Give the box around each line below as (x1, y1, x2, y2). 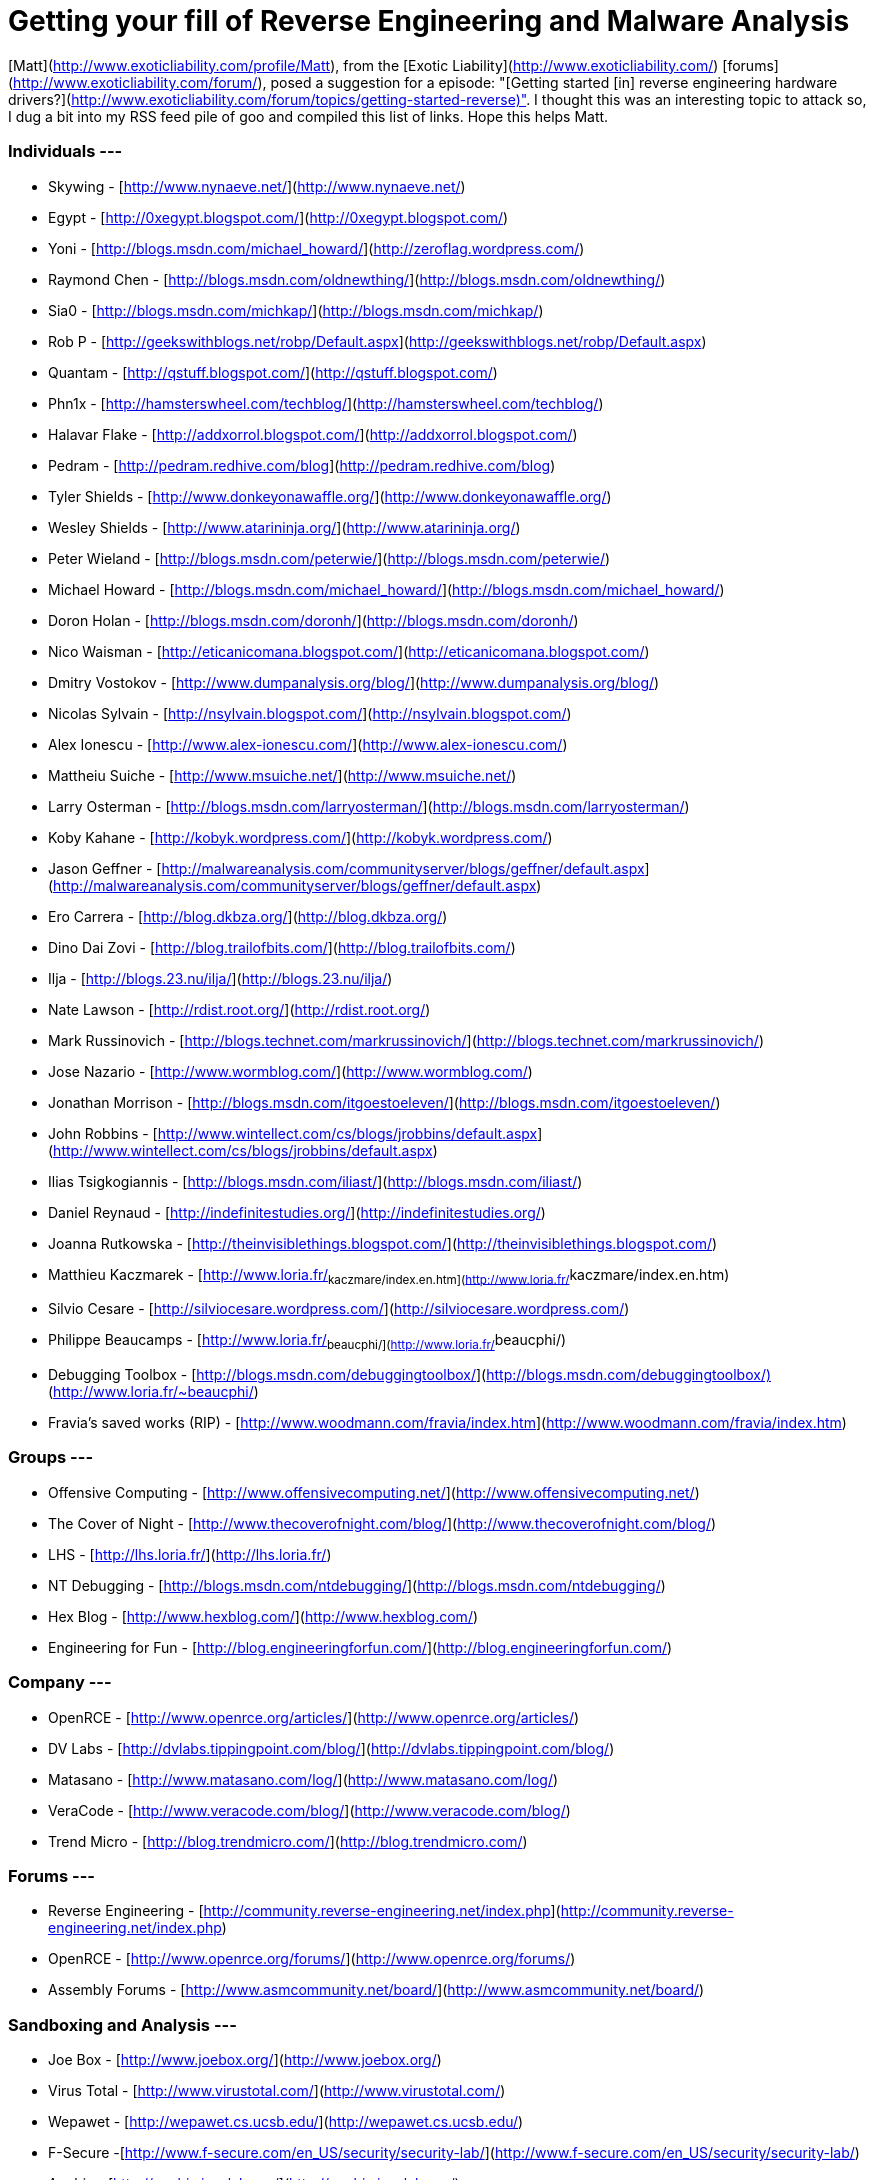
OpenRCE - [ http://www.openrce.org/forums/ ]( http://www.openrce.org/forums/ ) (48, 1950, 576, 1968)
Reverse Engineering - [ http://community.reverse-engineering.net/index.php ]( (48, 1902, 561, 1920)
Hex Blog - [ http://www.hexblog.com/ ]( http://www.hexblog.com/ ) (48, 1607, 479, 1625)
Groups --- (8, 1447, 94, 1468)
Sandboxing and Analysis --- (8, 2014, 237, 2035)
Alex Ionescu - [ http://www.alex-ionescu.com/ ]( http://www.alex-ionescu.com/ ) (48, 735, 568, 753)
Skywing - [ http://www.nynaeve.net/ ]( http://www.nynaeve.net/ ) (48, 177, 466, 195)
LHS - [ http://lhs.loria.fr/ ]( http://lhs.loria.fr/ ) (48, 1545, 332, 1563)
